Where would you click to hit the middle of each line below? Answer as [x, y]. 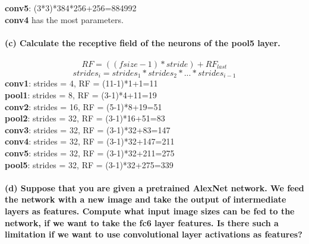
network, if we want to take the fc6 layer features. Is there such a [142, 222]
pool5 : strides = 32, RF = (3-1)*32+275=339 [89, 164]
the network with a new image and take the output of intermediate [146, 199]
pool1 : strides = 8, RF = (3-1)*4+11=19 [81, 95]
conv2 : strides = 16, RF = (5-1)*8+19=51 [83, 106]
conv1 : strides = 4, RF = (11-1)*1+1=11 [81, 83]
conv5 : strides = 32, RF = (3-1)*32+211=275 [90, 152]
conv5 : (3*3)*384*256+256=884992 [71, 8]
